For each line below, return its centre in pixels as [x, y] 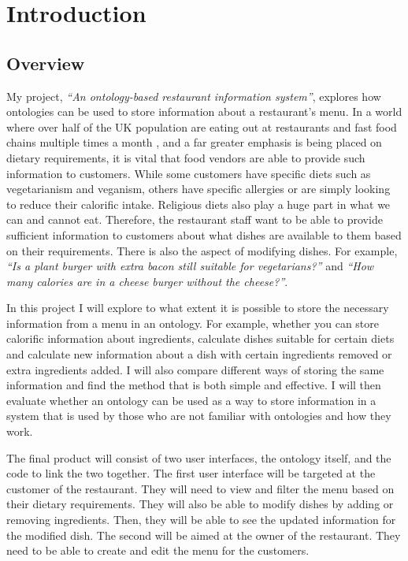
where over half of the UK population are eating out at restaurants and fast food [202, 126]
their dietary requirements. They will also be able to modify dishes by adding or [200, 504]
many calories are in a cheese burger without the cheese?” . [147, 281]
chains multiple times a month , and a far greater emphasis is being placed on [194, 142]
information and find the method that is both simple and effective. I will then [194, 385]
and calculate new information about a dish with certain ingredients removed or [199, 354]
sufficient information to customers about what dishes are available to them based [204, 234]
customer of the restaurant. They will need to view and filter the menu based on [200, 488]
